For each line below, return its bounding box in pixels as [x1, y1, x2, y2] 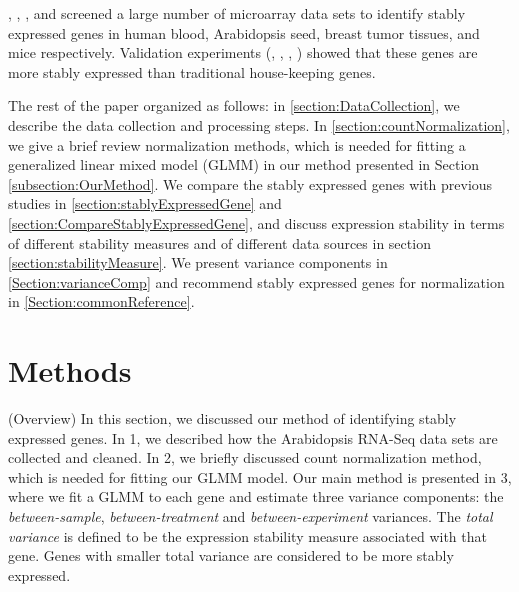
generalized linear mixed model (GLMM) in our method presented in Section [8, 154, 480, 175]
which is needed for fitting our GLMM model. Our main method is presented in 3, [8, 466, 512, 487]
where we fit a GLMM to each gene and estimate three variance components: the [8, 486, 504, 507]
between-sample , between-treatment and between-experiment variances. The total [8, 506, 493, 526]
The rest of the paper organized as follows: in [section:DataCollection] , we [8, 95, 460, 116]
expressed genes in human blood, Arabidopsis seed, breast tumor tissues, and [8, 22, 480, 43]
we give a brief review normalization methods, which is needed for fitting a [8, 134, 466, 155]
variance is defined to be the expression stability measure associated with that [8, 525, 487, 546]
